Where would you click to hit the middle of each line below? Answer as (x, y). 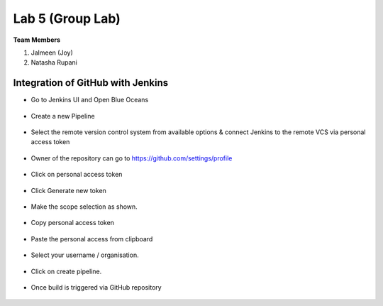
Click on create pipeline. (66, 271)
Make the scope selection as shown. (84, 207)
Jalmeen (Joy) (52, 53)
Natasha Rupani (54, 62)
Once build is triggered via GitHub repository (96, 287)
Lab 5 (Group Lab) (67, 18)
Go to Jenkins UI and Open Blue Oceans (90, 100)
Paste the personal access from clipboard (92, 239)
